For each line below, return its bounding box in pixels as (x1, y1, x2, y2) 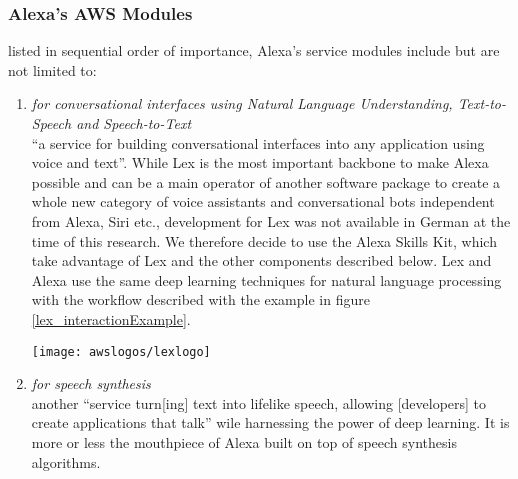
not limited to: (8, 59, 97, 80)
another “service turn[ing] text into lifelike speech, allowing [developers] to (31, 392, 487, 413)
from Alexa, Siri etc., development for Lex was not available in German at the (31, 210, 511, 231)
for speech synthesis (31, 373, 151, 394)
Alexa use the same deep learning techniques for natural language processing (31, 269, 502, 290)
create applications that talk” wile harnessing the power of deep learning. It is (31, 412, 510, 433)
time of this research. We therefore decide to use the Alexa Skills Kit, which (31, 230, 497, 251)
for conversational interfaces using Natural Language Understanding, (31, 93, 453, 114)
